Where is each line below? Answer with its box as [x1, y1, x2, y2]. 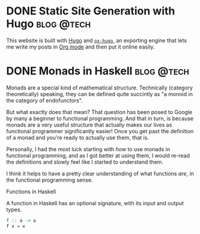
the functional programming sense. [6, 176, 93, 184]
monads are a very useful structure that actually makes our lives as [6, 121, 172, 128]
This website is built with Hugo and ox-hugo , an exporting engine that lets [6, 37, 187, 44]
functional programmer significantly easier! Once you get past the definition [6, 127, 194, 134]
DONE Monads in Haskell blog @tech [6, 64, 190, 78]
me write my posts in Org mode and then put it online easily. [6, 43, 155, 50]
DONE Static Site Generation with [6, 4, 175, 18]
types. [6, 206, 22, 213]
